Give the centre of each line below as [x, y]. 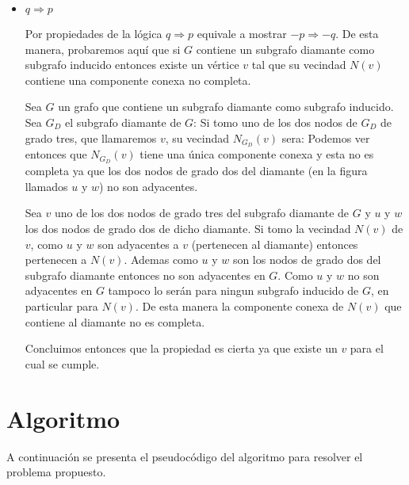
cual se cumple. [62, 363]
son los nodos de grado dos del [307, 260]
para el [367, 348]
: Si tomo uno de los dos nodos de [275, 122]
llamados [46, 186]
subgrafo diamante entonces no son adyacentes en [145, 275]
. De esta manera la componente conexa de [239, 306]
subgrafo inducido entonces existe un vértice [132, 65]
